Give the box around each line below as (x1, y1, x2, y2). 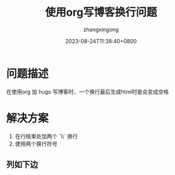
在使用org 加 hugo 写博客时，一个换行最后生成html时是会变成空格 (6, 88, 169, 95)
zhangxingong (83, 25, 119, 33)
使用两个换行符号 (14, 140, 58, 147)
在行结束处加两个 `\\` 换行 (14, 132, 78, 139)
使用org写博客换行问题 (45, 5, 158, 19)
